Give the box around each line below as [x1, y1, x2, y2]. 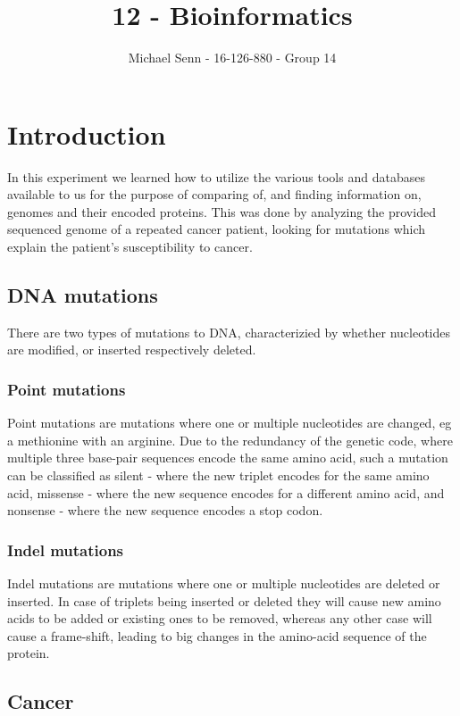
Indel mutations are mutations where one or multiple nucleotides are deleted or [7, 574, 440, 593]
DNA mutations [7, 281, 158, 309]
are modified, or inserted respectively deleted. [7, 340, 256, 359]
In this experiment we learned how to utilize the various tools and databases [7, 167, 425, 186]
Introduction [7, 115, 166, 152]
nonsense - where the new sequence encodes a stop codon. [7, 501, 323, 520]
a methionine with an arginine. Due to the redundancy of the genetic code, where [7, 430, 453, 449]
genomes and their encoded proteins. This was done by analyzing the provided [7, 202, 436, 221]
